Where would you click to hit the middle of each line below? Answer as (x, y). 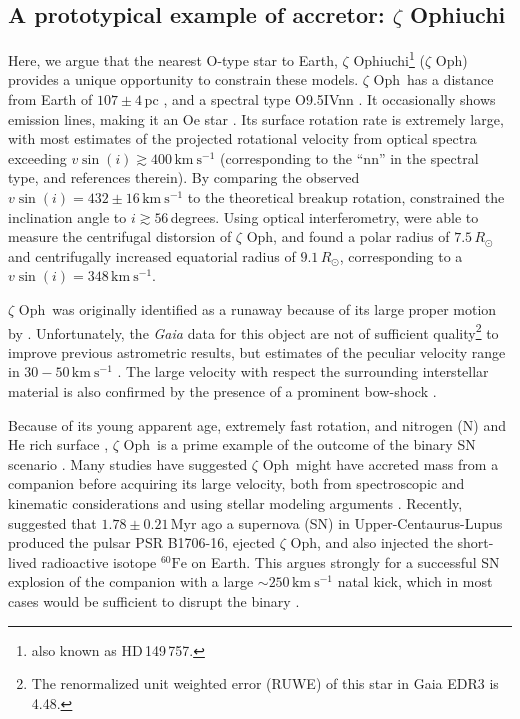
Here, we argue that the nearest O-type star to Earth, (173, 59)
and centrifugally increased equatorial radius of (152, 255)
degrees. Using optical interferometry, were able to (324, 216)
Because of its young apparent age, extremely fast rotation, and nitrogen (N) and (257, 424)
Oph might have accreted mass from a (380, 463)
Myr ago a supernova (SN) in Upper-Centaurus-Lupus (336, 522)
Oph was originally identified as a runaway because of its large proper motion (257, 308)
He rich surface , (58, 444)
